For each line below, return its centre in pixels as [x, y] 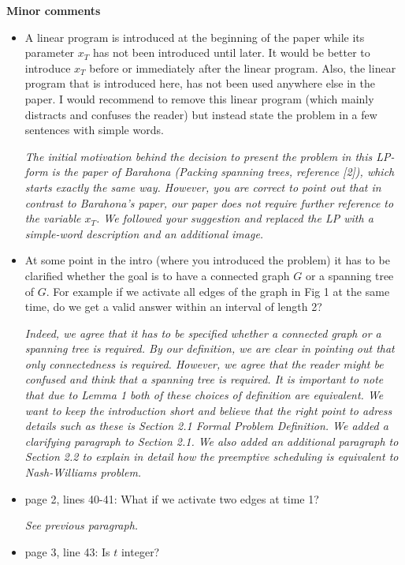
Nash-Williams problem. [83, 472]
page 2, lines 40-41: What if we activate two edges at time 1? [172, 498]
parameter [50, 52]
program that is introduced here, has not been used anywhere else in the [200, 83]
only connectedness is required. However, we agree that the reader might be [204, 363]
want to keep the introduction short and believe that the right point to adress [208, 410]
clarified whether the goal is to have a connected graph [157, 275]
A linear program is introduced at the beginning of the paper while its [195, 37]
